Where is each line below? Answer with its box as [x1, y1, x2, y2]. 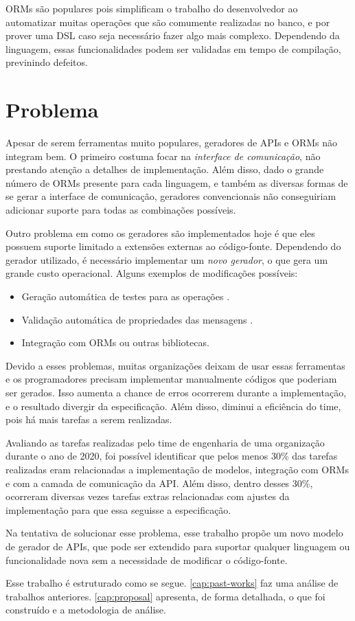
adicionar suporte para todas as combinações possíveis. [5, 203, 236, 217]
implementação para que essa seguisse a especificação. [5, 502, 231, 517]
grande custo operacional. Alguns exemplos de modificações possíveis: [5, 266, 298, 280]
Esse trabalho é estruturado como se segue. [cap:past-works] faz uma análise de [5, 576, 339, 590]
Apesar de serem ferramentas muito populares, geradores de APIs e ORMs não [5, 135, 337, 150]
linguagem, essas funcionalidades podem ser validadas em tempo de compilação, [5, 41, 341, 56]
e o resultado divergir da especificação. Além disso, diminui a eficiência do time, [5, 398, 341, 413]
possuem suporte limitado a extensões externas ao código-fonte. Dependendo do [5, 239, 341, 253]
